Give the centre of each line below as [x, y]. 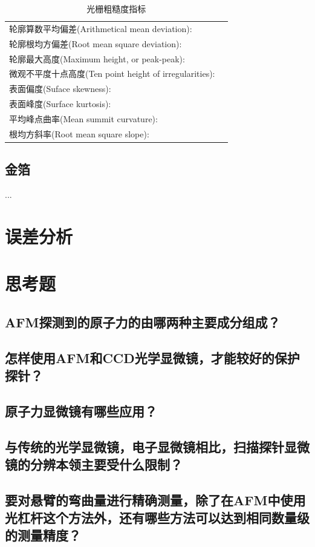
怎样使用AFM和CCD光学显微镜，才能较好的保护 [152, 357]
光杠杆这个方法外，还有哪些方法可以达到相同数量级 [157, 518]
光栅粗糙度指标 [116, 8]
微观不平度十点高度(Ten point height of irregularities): [112, 74]
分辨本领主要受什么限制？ [106, 464]
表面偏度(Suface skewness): [60, 89]
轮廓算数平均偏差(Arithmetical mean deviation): [101, 28]
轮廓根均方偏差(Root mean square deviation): [96, 43]
